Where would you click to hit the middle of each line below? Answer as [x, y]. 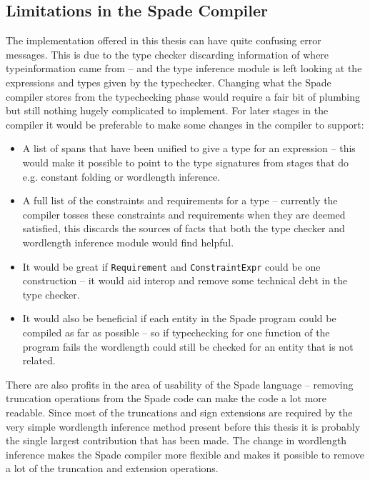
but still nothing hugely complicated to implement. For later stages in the [167, 110]
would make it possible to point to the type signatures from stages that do [186, 162]
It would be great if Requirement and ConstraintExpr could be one [171, 266]
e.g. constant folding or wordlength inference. [121, 176]
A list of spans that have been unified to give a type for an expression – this [189, 148]
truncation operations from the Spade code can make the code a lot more [166, 398]
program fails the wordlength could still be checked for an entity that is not [188, 346]
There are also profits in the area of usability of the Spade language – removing [180, 384]
